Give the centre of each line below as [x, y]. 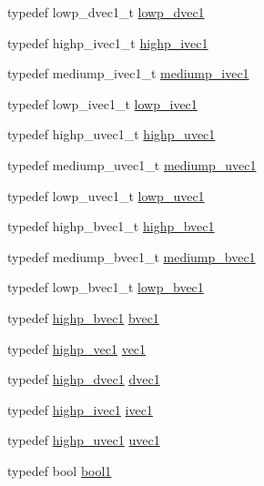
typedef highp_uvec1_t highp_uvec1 [112, 134]
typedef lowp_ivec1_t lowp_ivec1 [102, 103]
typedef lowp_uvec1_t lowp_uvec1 [106, 195]
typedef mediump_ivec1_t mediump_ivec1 [128, 73]
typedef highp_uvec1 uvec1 [84, 440]
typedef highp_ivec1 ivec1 [80, 409]
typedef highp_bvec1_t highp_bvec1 [111, 226]
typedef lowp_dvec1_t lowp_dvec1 [106, 12]
